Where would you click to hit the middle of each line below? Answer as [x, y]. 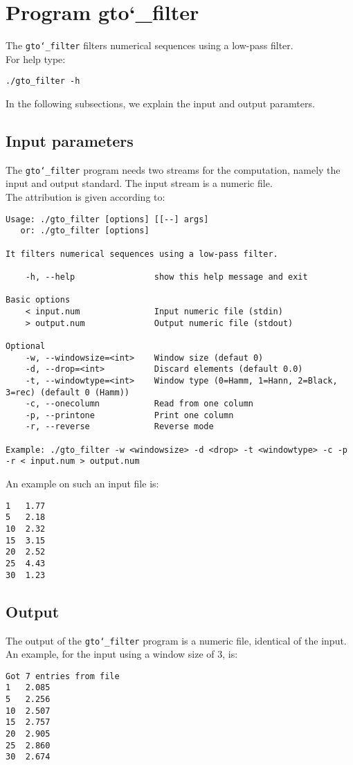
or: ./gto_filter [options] [85, 231]
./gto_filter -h [43, 81]
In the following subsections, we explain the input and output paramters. [160, 103]
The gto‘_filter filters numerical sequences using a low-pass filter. [150, 45]
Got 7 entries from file [63, 676]
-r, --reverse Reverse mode [119, 427]
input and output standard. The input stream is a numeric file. [139, 183]
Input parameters [70, 141]
